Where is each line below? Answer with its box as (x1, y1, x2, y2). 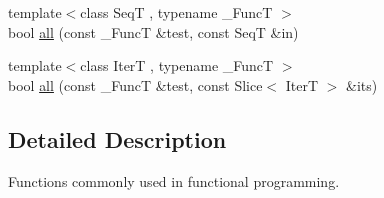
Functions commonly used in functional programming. (8, 170, 340, 191)
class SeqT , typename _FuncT (80, 2, 273, 22)
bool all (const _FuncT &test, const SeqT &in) (8, 21, 299, 42)
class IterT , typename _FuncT (80, 55, 274, 76)
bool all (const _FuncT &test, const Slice (8, 74, 263, 95)
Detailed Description (8, 123, 227, 154)
